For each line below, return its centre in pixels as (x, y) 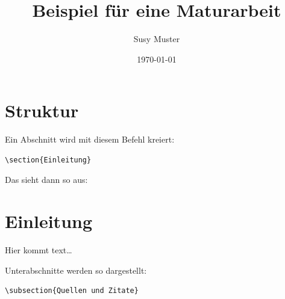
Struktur (42, 110)
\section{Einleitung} (48, 160)
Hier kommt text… (39, 250)
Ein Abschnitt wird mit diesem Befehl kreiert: (90, 139)
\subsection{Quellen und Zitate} (72, 291)
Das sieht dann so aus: (46, 180)
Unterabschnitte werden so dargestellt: (76, 270)
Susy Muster (157, 39)
